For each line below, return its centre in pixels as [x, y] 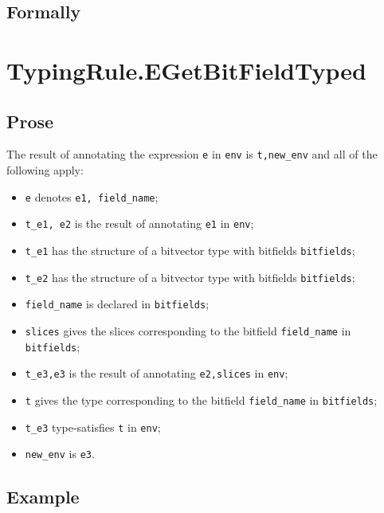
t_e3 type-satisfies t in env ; [93, 427]
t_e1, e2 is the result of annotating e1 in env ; [139, 223]
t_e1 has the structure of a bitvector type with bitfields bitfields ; [190, 250]
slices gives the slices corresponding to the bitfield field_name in [188, 330]
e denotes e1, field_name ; [92, 196]
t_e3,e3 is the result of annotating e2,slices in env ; [157, 373]
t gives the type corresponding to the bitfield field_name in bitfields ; [201, 399]
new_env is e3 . [60, 454]
